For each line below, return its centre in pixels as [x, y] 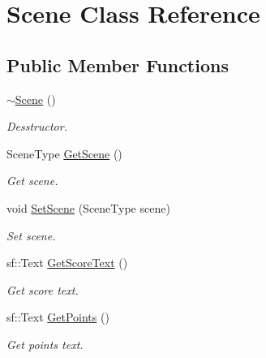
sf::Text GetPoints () [58, 317]
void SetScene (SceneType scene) [88, 207]
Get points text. [45, 344]
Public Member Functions [118, 65]
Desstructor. [37, 126]
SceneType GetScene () [64, 153]
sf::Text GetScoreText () [67, 263]
